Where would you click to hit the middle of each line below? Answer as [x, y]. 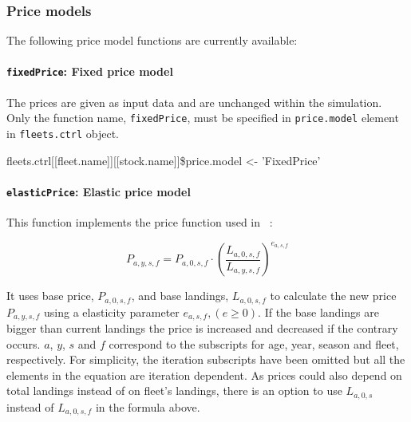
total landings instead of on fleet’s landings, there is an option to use [174, 390]
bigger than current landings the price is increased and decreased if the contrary [202, 328]
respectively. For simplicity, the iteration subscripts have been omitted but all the [206, 359]
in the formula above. [148, 406]
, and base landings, [180, 296]
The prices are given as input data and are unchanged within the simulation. [194, 102]
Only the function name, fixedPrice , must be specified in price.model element [203, 118]
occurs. [24, 343]
